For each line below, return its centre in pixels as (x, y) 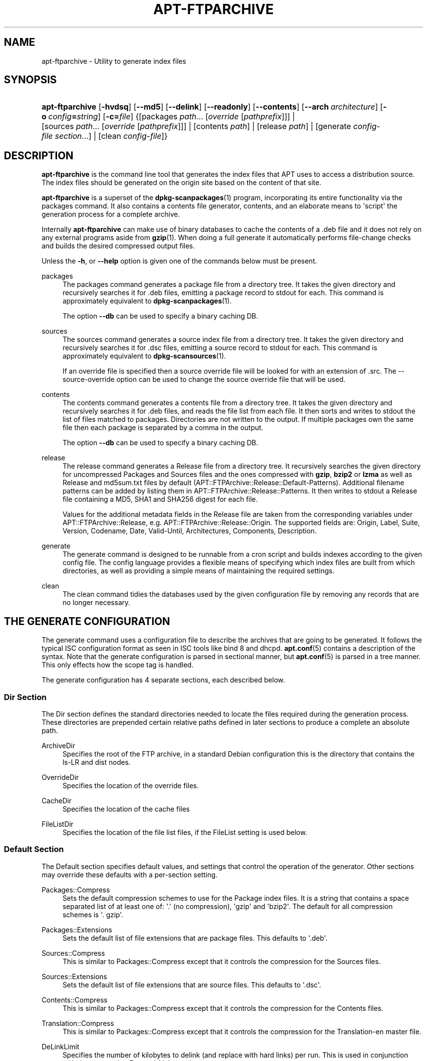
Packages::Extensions (77, 929)
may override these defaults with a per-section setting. (130, 874)
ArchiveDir (58, 745)
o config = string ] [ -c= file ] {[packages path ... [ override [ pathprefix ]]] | (168, 117)
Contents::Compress (75, 1000)
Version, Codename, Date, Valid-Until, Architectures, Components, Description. (190, 531)
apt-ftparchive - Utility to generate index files (114, 61)
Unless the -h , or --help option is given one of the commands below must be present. (179, 261)
